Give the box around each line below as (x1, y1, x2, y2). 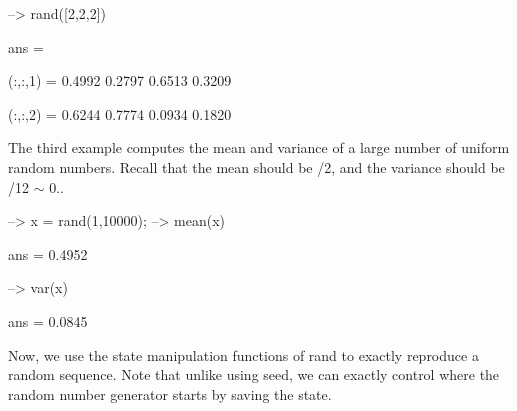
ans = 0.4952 (8, 243, 88, 264)
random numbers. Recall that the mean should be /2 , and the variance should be (8, 156, 505, 177)
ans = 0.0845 (8, 310, 88, 331)
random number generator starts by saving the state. (8, 383, 332, 404)
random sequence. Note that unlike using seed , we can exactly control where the (8, 364, 500, 385)
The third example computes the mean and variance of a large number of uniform (8, 137, 510, 158)
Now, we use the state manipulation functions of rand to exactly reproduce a (8, 344, 479, 365)
